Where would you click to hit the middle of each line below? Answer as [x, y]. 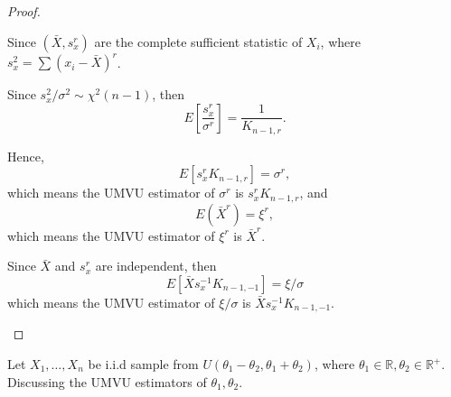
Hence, [26, 156]
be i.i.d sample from [143, 364]
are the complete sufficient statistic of [198, 41]
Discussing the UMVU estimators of [107, 381]
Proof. [24, 11]
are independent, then [156, 266]
